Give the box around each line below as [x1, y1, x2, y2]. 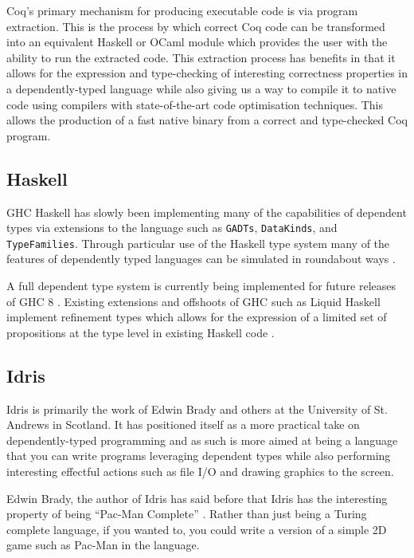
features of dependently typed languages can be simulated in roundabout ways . [6, 250, 396, 267]
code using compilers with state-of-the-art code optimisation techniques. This [6, 96, 384, 112]
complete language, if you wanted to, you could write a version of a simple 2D [6, 521, 387, 537]
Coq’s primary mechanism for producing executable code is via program [6, 2, 358, 18]
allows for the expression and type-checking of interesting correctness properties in [6, 65, 408, 81]
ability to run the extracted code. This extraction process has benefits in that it [6, 49, 396, 65]
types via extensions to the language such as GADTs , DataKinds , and [6, 219, 338, 236]
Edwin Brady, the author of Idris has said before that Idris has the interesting [6, 489, 388, 506]
